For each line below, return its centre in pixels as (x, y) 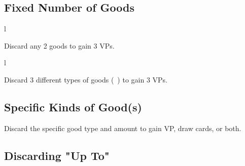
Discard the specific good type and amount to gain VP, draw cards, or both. (123, 128)
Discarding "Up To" (57, 155)
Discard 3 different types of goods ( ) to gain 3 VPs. (86, 79)
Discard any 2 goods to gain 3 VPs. (59, 45)
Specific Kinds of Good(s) (73, 107)
